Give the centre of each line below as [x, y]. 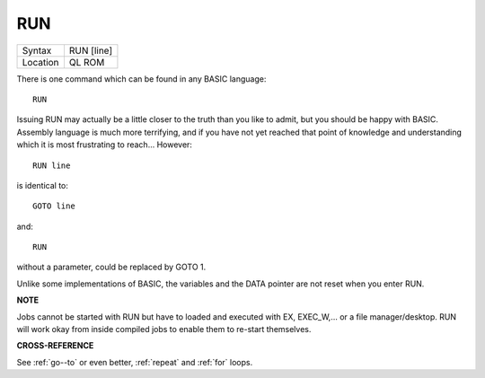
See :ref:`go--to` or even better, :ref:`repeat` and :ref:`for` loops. [135, 362]
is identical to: [43, 185]
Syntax [37, 50]
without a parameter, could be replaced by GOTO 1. [111, 267]
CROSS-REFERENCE [55, 346]
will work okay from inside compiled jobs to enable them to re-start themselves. [164, 330]
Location [40, 62]
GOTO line [54, 206]
